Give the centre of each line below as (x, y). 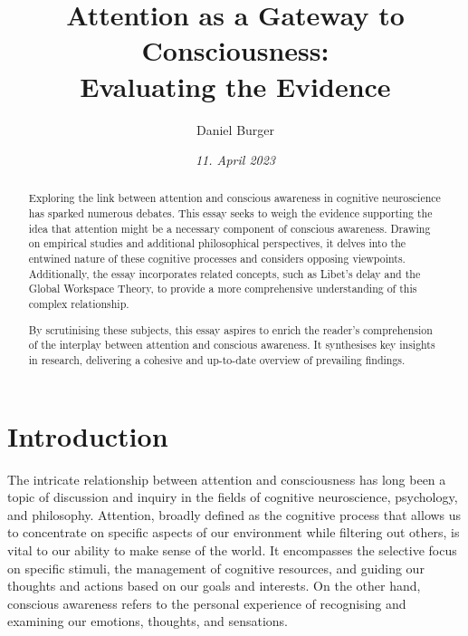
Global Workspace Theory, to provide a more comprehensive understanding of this (223, 289)
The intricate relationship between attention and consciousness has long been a (227, 479)
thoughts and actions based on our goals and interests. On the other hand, (214, 586)
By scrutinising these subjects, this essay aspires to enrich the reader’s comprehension (230, 329)
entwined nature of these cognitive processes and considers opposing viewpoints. (217, 259)
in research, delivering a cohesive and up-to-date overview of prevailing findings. (217, 359)
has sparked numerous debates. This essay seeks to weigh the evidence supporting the (230, 213)
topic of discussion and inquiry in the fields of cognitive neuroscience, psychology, (233, 497)
